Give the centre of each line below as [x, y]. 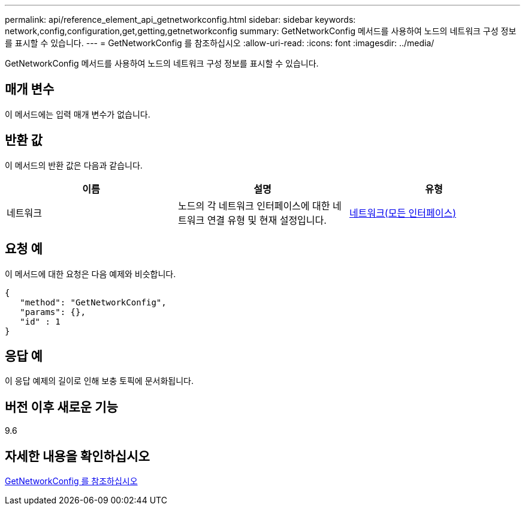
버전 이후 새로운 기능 [61, 407]
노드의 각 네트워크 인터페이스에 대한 [254, 205]
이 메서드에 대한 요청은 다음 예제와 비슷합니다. [90, 274]
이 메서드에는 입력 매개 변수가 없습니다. [78, 114]
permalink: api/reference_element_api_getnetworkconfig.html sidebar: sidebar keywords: [180, 19]
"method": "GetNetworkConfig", [93, 302]
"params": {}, [53, 312]
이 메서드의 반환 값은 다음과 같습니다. [74, 165]
